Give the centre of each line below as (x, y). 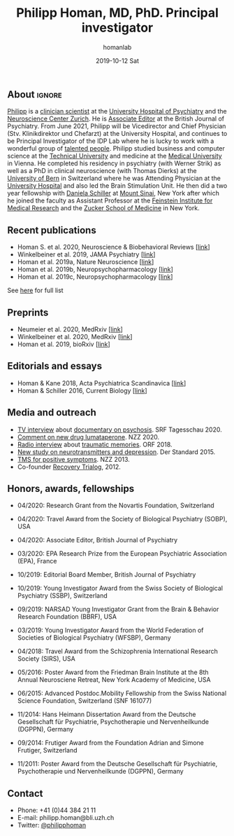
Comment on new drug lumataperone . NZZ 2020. (88, 437)
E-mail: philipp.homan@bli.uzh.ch (66, 818)
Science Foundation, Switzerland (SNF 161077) (85, 701)
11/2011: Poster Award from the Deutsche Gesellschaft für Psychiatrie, (117, 764)
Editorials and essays (55, 366)
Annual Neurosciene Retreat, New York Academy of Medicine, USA (114, 680)
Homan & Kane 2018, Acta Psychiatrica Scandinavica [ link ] (102, 383)
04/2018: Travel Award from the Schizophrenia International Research (118, 651)
